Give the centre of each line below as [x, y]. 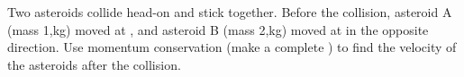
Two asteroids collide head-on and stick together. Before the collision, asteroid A [230, 12]
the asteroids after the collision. [94, 64]
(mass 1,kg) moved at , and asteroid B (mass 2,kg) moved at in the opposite [218, 29]
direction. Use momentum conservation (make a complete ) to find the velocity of [232, 47]
